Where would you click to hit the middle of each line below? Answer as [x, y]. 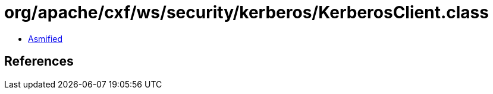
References [39, 61]
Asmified [45, 38]
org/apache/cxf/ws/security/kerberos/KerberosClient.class [246, 12]
